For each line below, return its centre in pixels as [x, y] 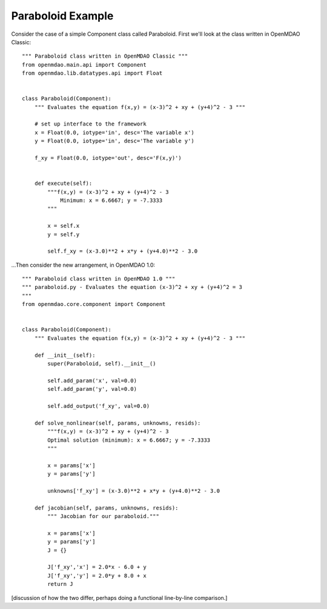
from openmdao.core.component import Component [94, 304]
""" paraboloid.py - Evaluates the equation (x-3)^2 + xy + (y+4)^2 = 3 [132, 287]
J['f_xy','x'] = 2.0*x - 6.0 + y [97, 567]
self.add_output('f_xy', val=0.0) [99, 406]
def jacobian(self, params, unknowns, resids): [106, 508]
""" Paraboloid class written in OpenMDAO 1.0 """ [99, 279]
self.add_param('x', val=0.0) [92, 381]
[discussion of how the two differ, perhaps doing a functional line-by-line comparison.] [119, 597]
